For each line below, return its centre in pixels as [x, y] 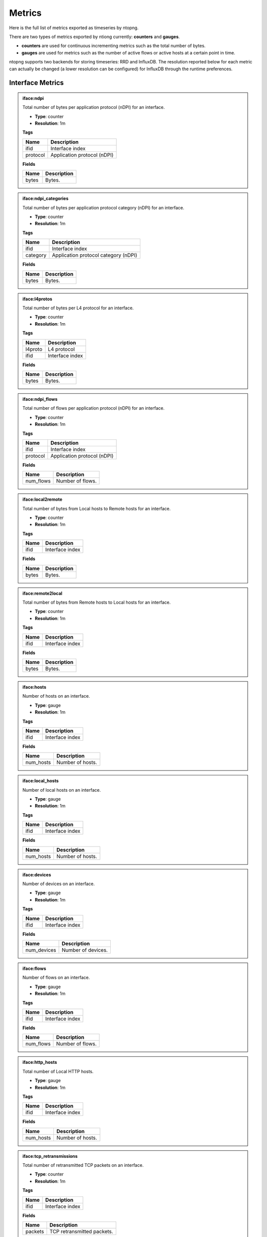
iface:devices [37, 875]
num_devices [41, 950]
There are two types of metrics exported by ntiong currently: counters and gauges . [94, 37]
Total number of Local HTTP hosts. [58, 1071]
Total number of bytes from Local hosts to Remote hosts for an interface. [97, 508]
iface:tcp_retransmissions [50, 1156]
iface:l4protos [37, 299]
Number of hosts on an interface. [56, 696]
